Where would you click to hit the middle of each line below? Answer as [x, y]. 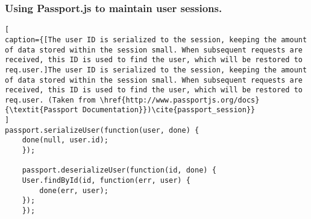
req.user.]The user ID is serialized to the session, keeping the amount [156, 70]
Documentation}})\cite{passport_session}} [169, 110]
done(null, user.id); [65, 140]
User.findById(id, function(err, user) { [106, 181]
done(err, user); [74, 190]
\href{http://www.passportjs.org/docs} [180, 100]
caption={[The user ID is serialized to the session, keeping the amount [156, 40]
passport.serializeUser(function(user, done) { [102, 130]
